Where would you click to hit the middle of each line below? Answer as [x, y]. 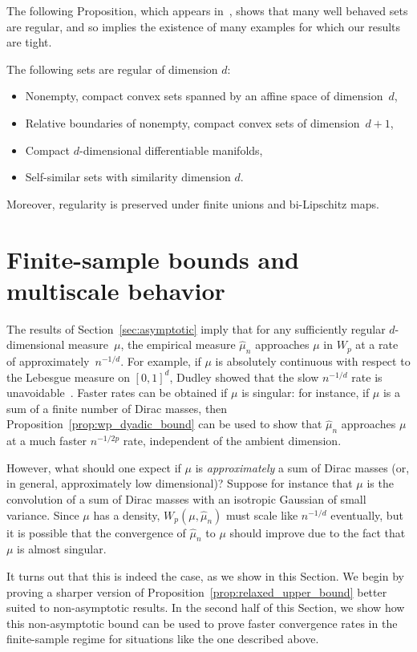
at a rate [377, 344]
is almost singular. [62, 549]
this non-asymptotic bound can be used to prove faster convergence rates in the [202, 623]
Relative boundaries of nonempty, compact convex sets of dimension [192, 122]
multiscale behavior [116, 290]
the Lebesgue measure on [68, 377]
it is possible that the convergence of [96, 532]
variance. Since [43, 514]
